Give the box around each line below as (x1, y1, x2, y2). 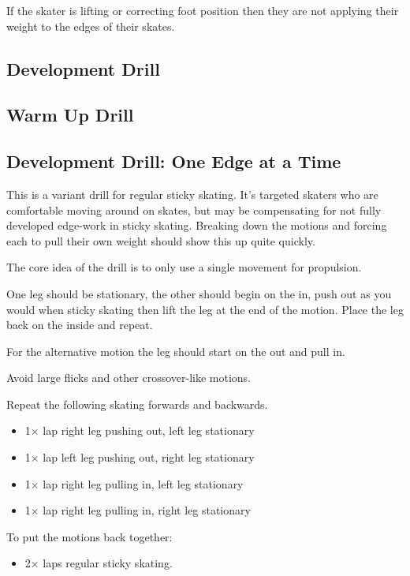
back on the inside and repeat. (6, 316, 153, 333)
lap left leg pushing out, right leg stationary (43, 449, 255, 466)
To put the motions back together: (6, 528, 173, 544)
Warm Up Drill (6, 103, 134, 127)
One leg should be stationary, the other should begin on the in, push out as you (6, 285, 392, 301)
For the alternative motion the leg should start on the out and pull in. (6, 342, 345, 359)
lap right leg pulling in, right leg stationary (43, 502, 251, 518)
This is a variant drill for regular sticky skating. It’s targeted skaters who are (6, 185, 378, 202)
